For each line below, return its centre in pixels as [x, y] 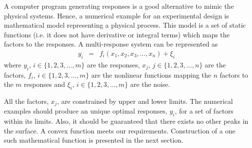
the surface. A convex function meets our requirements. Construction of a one [120, 130]
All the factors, [26, 101]
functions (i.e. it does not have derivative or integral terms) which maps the [117, 34]
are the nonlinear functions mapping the [151, 74]
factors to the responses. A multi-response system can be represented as [111, 44]
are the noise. [150, 84]
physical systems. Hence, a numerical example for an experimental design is [117, 15]
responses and [45, 84]
